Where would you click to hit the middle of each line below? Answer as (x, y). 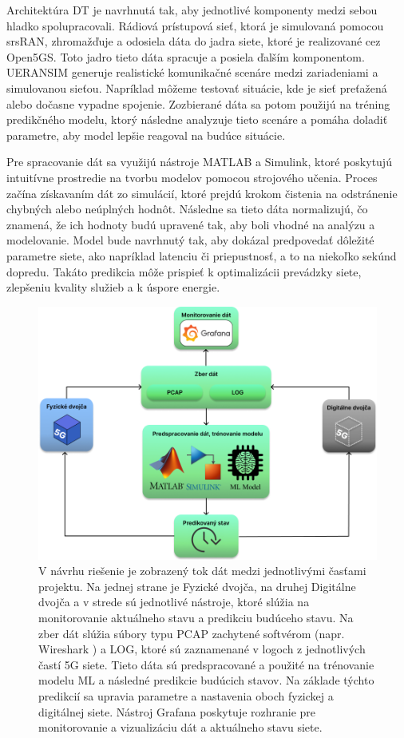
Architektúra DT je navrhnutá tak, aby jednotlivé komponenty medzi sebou (192, 10)
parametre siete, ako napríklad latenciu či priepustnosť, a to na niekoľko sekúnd (202, 255)
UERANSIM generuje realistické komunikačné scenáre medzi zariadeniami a (192, 72)
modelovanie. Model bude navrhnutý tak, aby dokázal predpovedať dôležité (190, 240)
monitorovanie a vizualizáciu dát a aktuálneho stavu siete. (180, 727)
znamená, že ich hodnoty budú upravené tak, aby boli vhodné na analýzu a (191, 224)
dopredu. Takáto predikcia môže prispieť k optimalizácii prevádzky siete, (184, 271)
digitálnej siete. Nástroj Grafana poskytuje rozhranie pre (177, 711)
